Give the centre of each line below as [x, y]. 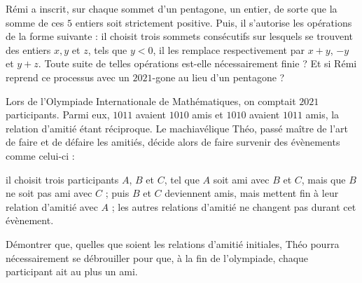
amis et [208, 115]
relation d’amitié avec [52, 206]
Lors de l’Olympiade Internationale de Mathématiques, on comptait [151, 101]
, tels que [107, 49]
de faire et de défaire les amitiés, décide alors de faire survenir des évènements [173, 142]
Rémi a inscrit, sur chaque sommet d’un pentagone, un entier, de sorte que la [172, 8]
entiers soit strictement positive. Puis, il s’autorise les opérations [214, 22]
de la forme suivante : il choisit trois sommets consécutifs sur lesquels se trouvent [179, 36]
